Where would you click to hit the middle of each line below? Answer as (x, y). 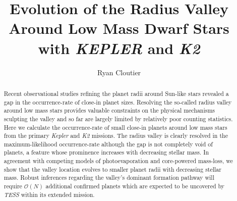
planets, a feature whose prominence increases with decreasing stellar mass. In (106, 152)
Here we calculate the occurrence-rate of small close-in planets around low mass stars (115, 127)
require (13, 186)
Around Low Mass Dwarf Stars (119, 28)
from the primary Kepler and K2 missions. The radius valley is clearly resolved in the (116, 136)
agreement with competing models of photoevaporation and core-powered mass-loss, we (118, 161)
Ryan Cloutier (119, 72)
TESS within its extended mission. (49, 194)
